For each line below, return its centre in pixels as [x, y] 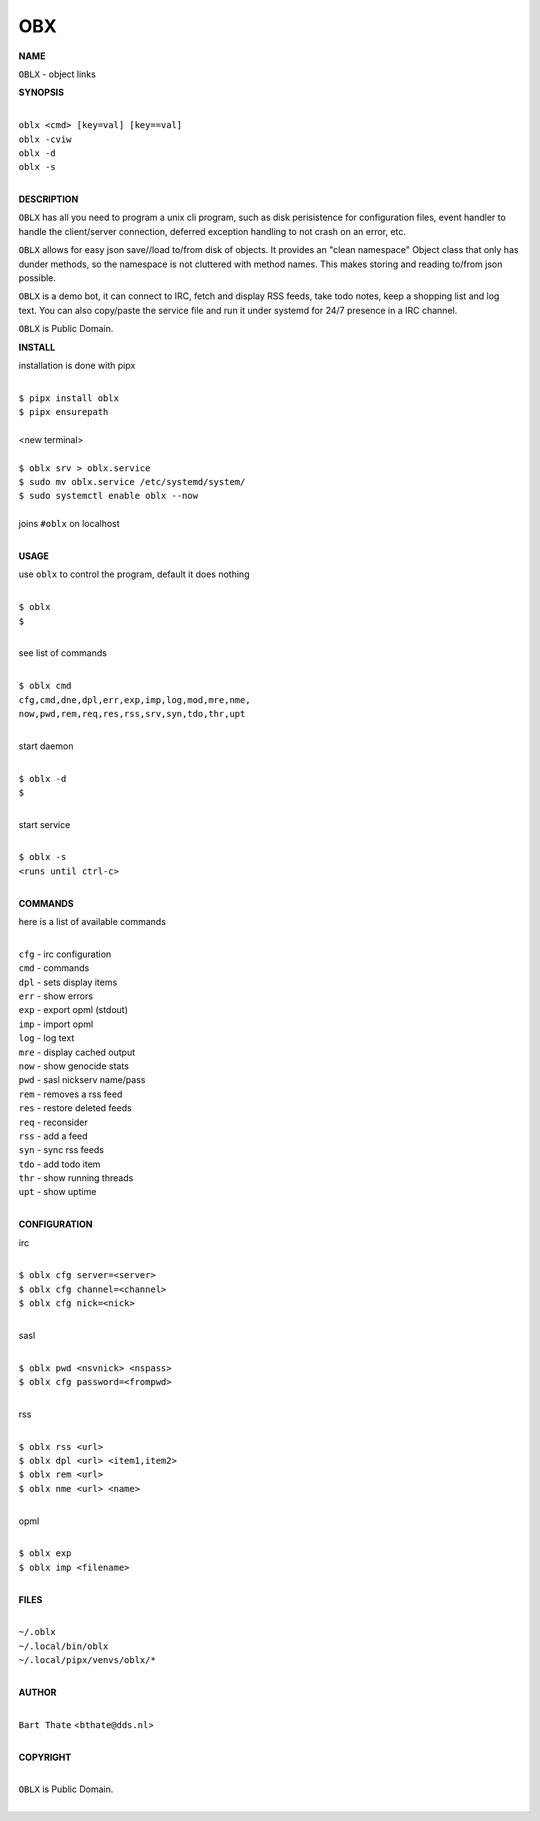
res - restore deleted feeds [75, 1108]
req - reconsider [53, 1122]
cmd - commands [54, 968]
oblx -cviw [45, 139]
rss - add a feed [53, 1136]
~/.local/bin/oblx [63, 1646]
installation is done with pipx [77, 365]
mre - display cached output [77, 1052]
